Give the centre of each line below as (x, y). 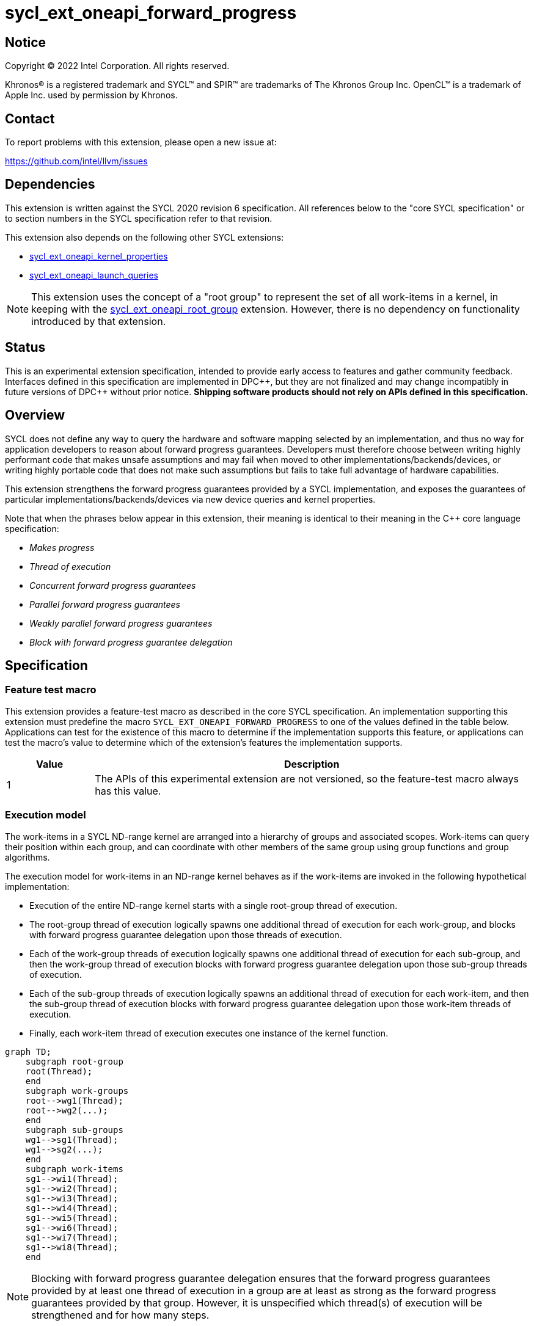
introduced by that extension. (99, 321)
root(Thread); (59, 1071)
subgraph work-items (74, 1169)
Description (312, 764)
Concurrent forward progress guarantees (113, 585)
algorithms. (27, 857)
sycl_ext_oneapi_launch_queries (94, 275)
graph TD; (28, 1051)
